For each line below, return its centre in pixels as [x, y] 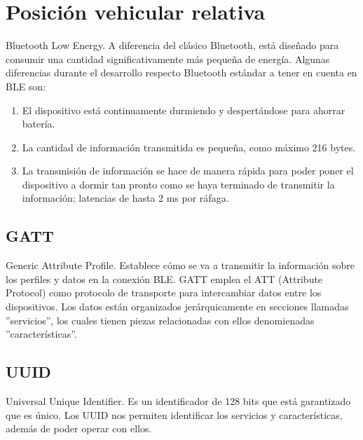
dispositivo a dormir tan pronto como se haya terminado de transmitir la [178, 184]
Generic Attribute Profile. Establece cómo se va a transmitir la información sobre [180, 265]
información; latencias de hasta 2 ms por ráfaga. [125, 198]
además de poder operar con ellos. [79, 428]
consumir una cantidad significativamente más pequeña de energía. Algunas [168, 59]
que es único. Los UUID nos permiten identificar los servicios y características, [174, 414]
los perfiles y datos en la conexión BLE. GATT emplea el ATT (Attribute [164, 279]
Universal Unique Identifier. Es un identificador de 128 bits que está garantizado [178, 401]
